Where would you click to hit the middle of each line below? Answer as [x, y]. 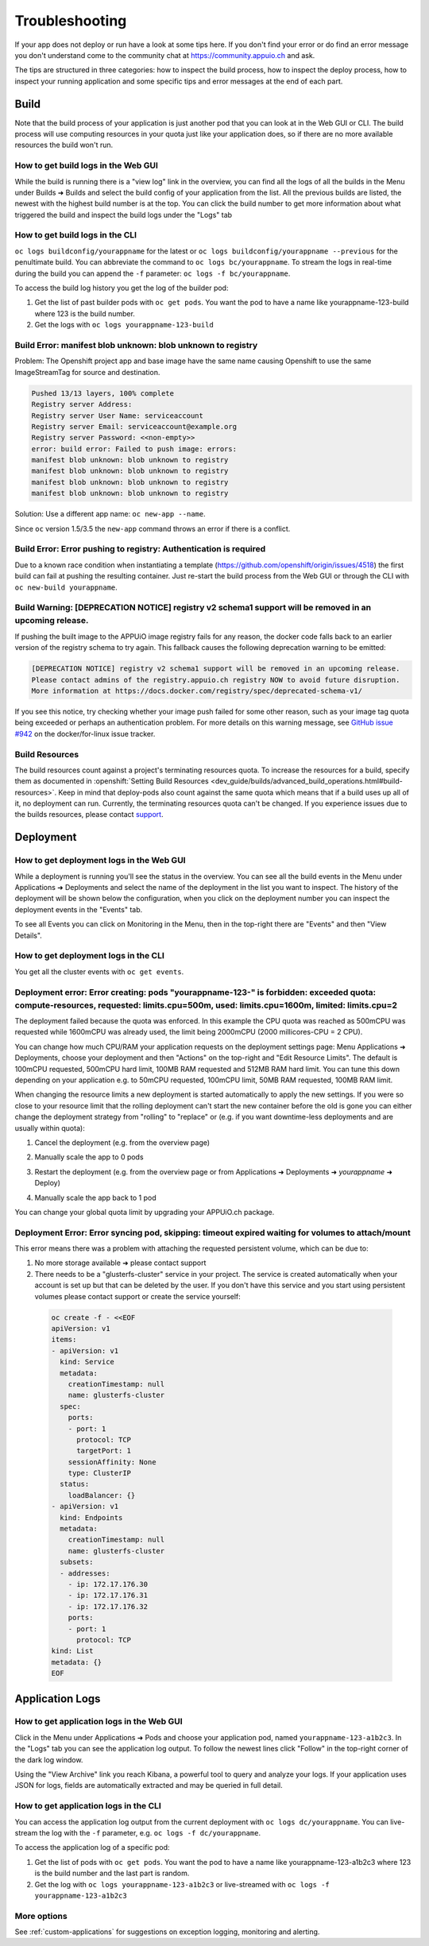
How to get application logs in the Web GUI [99, 1722]
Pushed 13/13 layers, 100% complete [103, 393]
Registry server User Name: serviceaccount [118, 416]
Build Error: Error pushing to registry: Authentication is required [140, 549]
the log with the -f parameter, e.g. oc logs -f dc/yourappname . [150, 1832]
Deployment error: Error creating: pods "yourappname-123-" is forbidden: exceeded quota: [195, 992]
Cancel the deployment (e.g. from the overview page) [122, 1142]
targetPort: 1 [104, 1451]
